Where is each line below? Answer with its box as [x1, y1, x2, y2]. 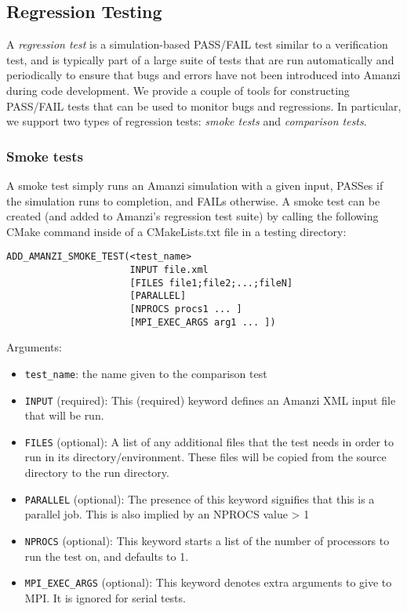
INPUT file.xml [129, 264, 209, 276]
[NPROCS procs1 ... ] [129, 303, 242, 315]
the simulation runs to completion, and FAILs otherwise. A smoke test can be [6, 192, 380, 209]
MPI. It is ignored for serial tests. [24, 589, 186, 606]
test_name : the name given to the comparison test [24, 365, 267, 381]
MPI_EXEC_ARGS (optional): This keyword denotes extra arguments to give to [24, 574, 392, 591]
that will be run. [24, 407, 104, 424]
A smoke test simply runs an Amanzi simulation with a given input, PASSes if [6, 176, 383, 193]
